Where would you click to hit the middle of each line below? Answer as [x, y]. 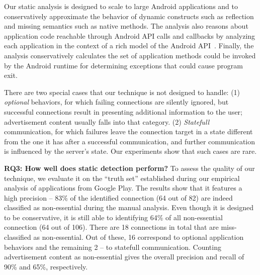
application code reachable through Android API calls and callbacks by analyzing [130, 35]
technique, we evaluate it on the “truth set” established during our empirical [122, 178]
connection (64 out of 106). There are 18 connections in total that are [111, 227]
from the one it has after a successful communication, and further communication [130, 141]
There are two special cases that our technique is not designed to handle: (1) [122, 92]
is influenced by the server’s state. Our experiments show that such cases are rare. [131, 151]
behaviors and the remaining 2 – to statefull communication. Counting [113, 247]
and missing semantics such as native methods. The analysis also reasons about [126, 26]
